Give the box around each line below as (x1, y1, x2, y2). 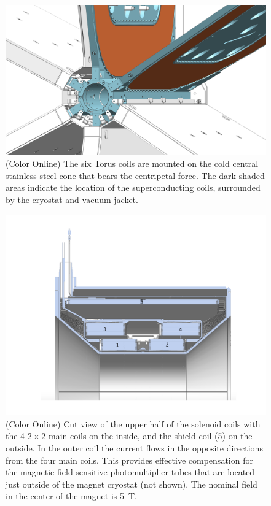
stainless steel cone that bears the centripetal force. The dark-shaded (6, 169, 265, 182)
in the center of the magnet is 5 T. (6, 489, 137, 502)
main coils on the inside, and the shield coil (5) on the (49, 429, 253, 442)
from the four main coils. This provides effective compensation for (6, 453, 253, 466)
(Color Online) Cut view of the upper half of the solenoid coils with (6, 417, 261, 430)
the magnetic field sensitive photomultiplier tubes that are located (6, 466, 255, 478)
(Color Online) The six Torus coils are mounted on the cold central (6, 157, 259, 170)
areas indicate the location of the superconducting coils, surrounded (6, 181, 261, 194)
